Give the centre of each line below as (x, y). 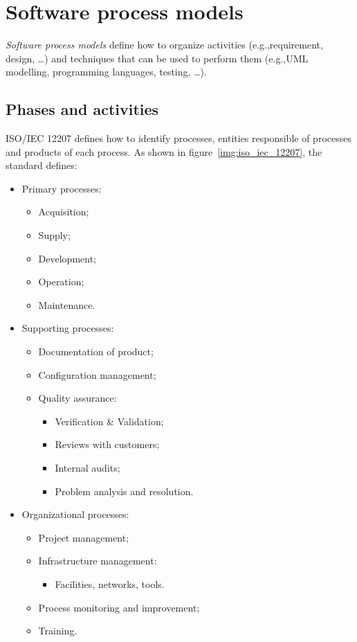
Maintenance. (67, 304)
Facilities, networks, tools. (110, 583)
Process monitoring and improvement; (119, 607)
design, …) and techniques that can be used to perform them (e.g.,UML (157, 58)
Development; (67, 258)
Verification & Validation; (109, 421)
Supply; (54, 235)
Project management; (84, 537)
